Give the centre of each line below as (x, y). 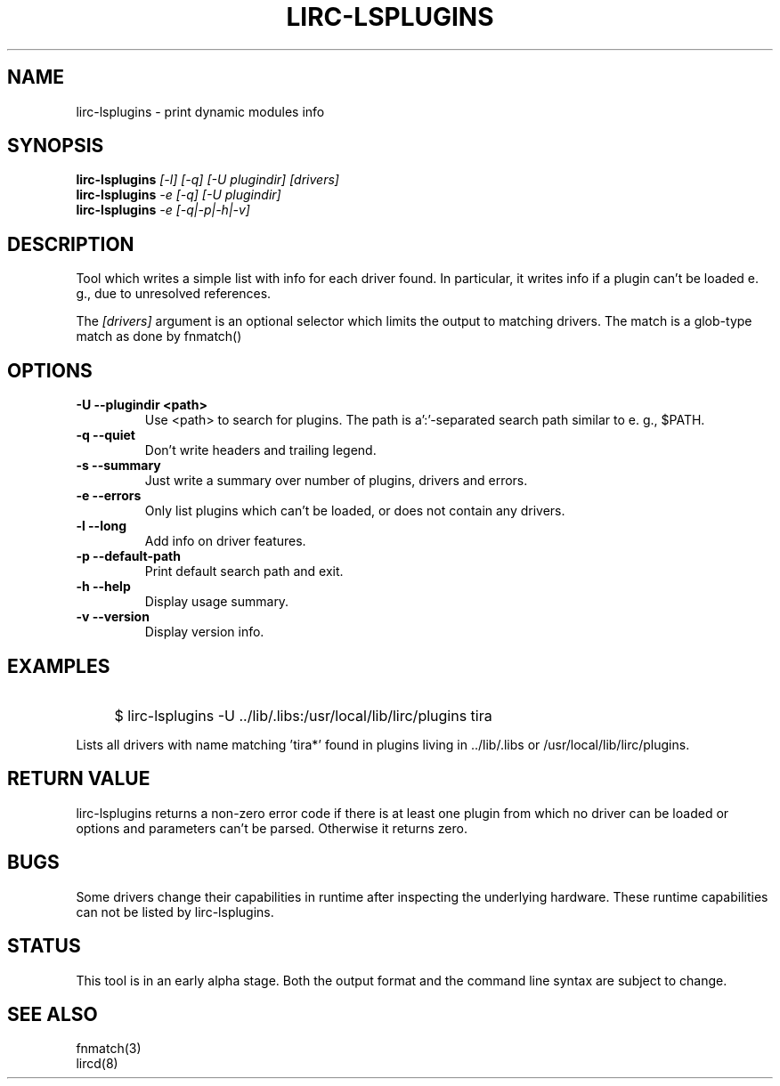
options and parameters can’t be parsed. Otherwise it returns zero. (272, 828)
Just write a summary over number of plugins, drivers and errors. (336, 481)
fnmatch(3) (109, 1049)
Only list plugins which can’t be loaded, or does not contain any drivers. (355, 511)
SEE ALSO (53, 1014)
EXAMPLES (59, 666)
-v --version (113, 617)
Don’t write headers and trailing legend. (260, 450)
